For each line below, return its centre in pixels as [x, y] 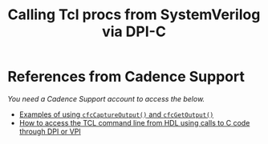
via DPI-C [134, 32]
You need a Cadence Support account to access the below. [106, 98]
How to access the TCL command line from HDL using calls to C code [134, 122]
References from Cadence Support [126, 77]
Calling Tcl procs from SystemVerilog [134, 15]
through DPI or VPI [50, 131]
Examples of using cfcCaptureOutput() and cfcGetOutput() [116, 114]
